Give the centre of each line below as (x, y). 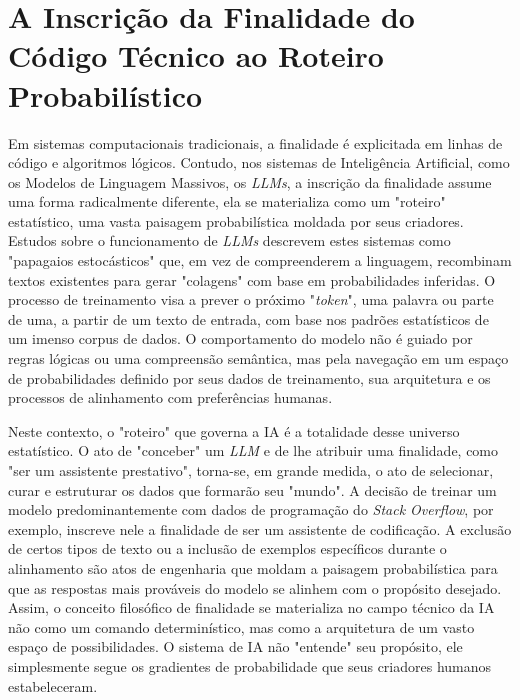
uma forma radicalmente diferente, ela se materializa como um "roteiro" (227, 201)
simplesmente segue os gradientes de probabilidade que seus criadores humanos (250, 665)
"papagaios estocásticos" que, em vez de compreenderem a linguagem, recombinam (260, 260)
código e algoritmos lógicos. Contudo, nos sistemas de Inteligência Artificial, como (259, 162)
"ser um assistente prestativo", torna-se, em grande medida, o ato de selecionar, (251, 470)
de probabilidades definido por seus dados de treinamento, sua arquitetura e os (249, 377)
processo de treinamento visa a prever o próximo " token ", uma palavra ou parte (251, 299)
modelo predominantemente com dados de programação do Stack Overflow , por (251, 509)
